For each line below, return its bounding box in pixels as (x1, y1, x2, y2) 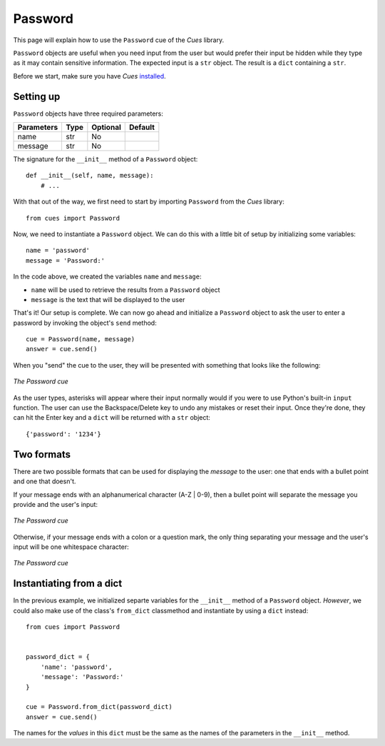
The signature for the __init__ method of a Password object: (13, 155, 198, 163)
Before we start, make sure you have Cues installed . (13, 71, 167, 80)
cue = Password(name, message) (26, 336, 135, 343)
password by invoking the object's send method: (13, 318, 157, 327)
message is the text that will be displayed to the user (31, 295, 185, 303)
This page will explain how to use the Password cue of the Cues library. (13, 36, 225, 44)
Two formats (13, 448, 71, 460)
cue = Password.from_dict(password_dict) (26, 703, 173, 711)
